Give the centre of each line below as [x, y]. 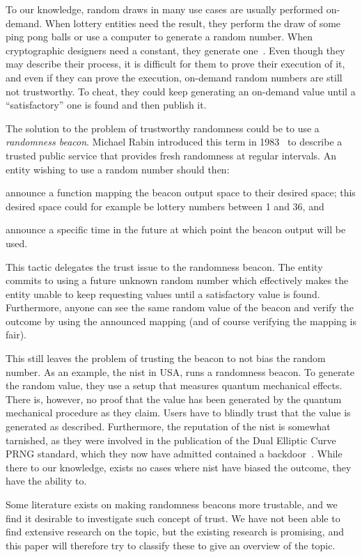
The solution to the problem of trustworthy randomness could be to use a [163, 128]
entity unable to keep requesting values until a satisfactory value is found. [163, 293]
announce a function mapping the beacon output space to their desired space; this [181, 193]
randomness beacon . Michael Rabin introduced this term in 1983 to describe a [174, 142]
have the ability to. [46, 481]
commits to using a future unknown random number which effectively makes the [177, 280]
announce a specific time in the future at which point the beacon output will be [176, 229]
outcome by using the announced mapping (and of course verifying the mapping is [181, 321]
